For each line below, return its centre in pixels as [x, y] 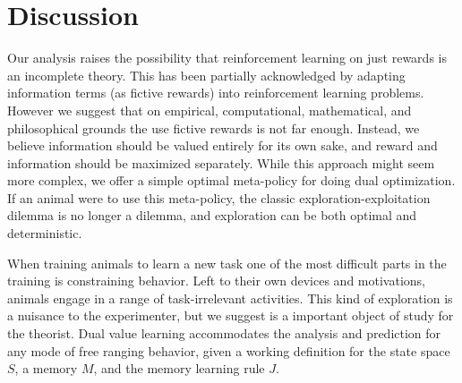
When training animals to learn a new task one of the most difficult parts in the [227, 263]
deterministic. [45, 233]
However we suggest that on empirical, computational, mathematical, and [210, 110]
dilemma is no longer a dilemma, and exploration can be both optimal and [212, 215]
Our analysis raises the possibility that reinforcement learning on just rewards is [227, 58]
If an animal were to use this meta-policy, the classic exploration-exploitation [219, 197]
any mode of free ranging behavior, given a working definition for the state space [229, 350]
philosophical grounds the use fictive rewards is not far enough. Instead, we [214, 128]
